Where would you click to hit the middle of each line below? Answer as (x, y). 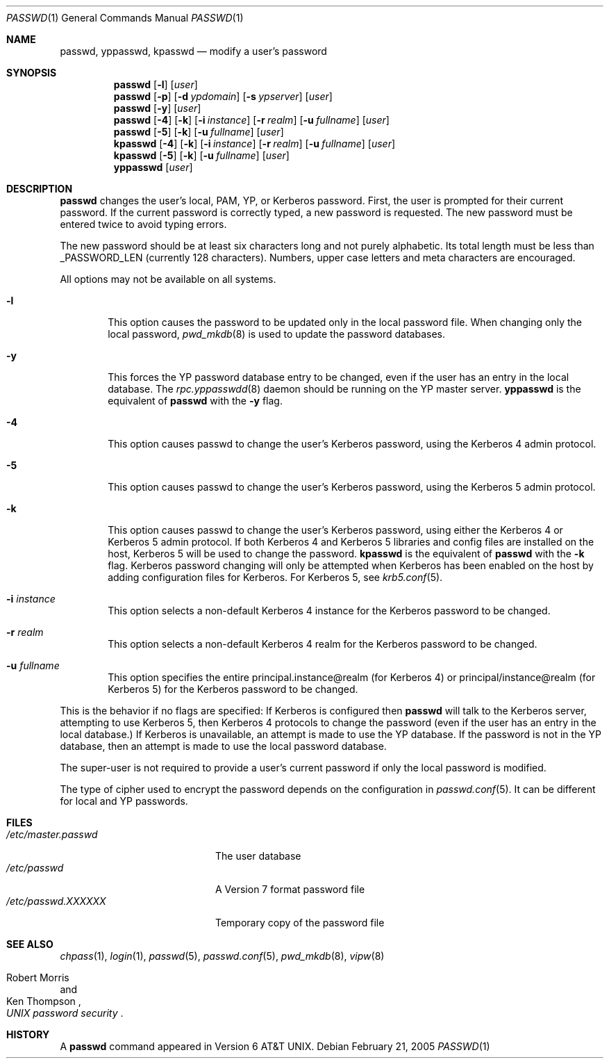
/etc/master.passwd (52, 834)
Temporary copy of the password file (300, 923)
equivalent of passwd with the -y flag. (195, 401)
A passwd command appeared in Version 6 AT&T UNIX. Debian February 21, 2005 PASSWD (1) (275, 1046)
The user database (258, 856)
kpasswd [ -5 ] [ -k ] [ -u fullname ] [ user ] (201, 155)
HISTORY (28, 1034)
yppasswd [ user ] (153, 167)
